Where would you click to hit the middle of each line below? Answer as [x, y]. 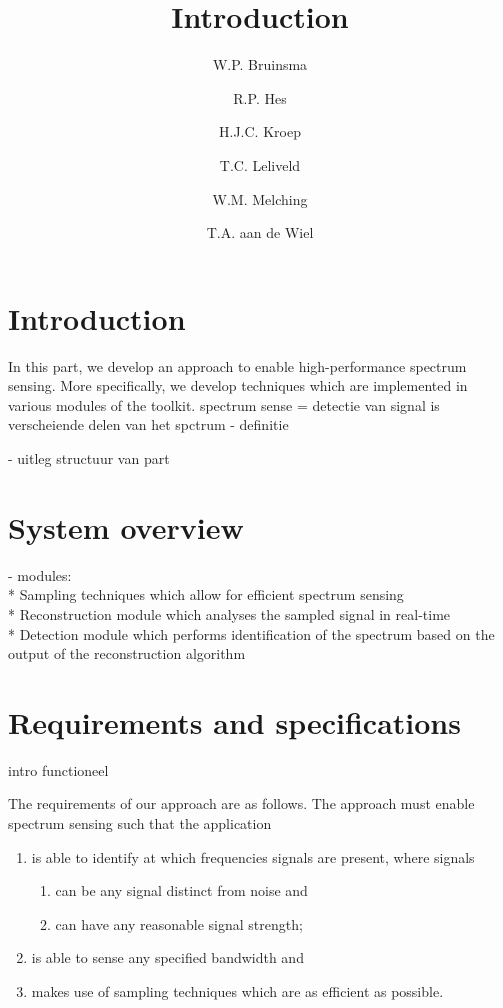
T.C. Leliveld [260, 164]
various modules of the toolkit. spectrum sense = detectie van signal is [224, 404]
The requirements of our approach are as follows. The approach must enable [241, 803]
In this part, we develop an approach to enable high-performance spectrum [237, 365]
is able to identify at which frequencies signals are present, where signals [253, 856]
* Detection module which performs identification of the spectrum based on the [251, 633]
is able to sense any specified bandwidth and [167, 957]
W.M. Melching [260, 198]
